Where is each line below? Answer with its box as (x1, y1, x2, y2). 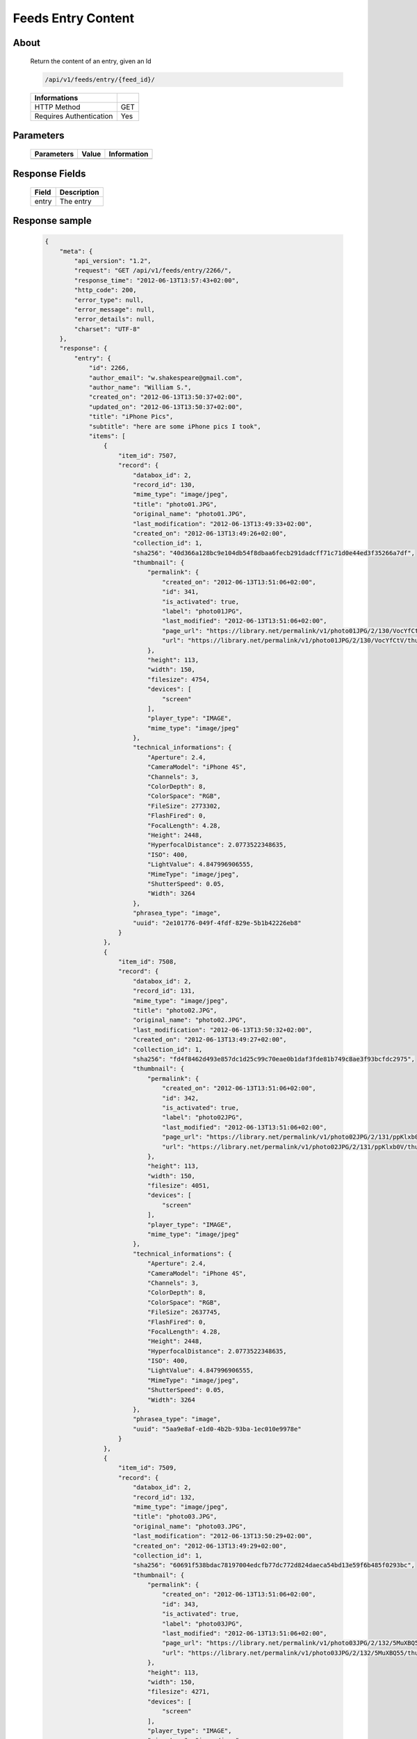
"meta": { (59, 247, 93, 255)
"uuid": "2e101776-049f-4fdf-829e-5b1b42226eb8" (132, 919, 302, 927)
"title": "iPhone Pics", (88, 412, 174, 421)
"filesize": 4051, (147, 1182, 210, 1189)
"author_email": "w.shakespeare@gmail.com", (88, 374, 243, 382)
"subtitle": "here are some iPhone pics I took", (88, 422, 261, 431)
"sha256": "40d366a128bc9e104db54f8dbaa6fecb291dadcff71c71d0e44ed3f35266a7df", (132, 549, 415, 556)
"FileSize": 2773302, (147, 802, 222, 810)
